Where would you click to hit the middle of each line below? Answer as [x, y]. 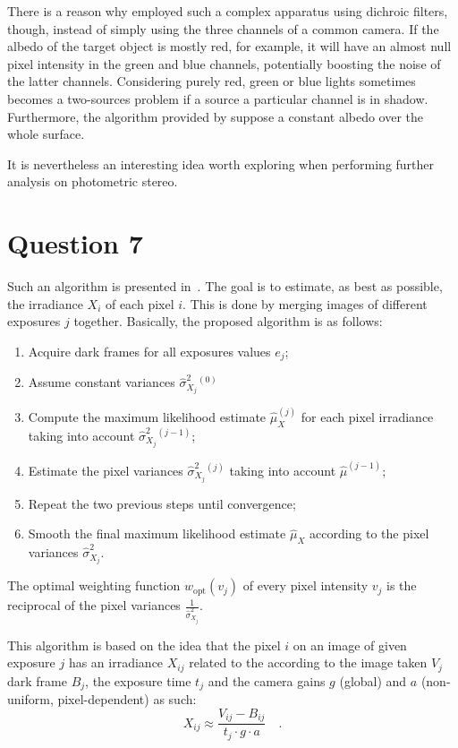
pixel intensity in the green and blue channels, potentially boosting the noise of [224, 63]
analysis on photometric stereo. [93, 181]
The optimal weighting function [94, 585]
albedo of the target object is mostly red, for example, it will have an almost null [229, 46]
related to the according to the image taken [308, 662]
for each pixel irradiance [367, 417]
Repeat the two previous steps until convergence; [162, 503]
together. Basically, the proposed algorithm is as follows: [228, 321]
